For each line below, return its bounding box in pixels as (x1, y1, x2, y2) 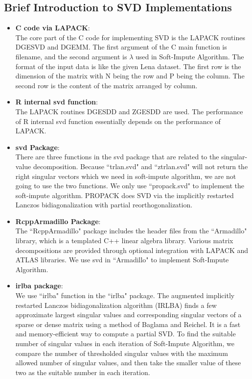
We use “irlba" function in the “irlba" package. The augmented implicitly (15, 290, 235, 301)
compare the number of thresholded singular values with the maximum (15, 348, 228, 358)
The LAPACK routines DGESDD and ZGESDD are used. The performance (15, 106, 243, 116)
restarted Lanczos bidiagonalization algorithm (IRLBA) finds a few (15, 300, 217, 310)
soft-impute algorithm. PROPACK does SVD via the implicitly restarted (15, 190, 234, 200)
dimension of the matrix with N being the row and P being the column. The (15, 71, 245, 81)
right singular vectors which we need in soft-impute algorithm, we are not (15, 171, 236, 181)
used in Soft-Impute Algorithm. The (135, 51, 244, 61)
